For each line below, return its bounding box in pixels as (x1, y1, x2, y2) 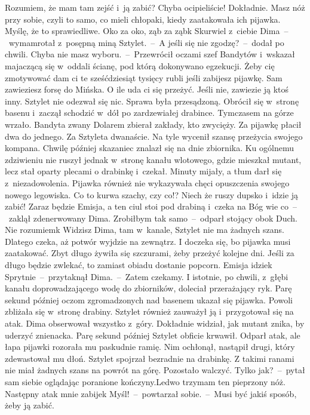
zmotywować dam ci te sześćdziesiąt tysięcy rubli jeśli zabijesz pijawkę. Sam (5, 71, 283, 84)
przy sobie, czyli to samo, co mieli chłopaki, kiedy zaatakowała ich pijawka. (5, 13, 281, 25)
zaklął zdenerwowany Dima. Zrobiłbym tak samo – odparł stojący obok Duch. (8, 211, 297, 224)
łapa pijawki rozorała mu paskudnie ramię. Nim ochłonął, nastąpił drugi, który (5, 340, 295, 353)
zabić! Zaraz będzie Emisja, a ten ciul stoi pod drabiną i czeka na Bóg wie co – (5, 200, 297, 213)
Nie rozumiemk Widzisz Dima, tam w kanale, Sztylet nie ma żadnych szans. (5, 223, 284, 236)
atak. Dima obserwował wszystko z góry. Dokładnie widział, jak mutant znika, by (5, 317, 305, 330)
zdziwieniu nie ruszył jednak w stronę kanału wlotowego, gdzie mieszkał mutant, (5, 153, 302, 165)
